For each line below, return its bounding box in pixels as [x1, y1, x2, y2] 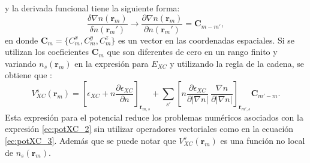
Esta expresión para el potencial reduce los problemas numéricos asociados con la [5, 110, 303, 123]
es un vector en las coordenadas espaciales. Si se [118, 33, 295, 46]
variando [5, 57, 37, 69]
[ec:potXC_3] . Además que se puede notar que [5, 134, 176, 146]
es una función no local [220, 134, 305, 146]
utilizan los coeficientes [5, 45, 89, 58]
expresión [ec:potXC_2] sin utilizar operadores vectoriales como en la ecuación [5, 122, 294, 135]
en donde [5, 33, 38, 46]
